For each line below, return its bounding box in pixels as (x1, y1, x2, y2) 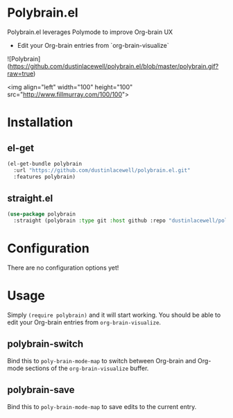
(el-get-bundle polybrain (7, 160, 82, 167)
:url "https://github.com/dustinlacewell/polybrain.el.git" (13, 166, 191, 174)
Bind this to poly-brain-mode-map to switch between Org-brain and (7, 356, 196, 365)
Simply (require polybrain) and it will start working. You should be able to (7, 311, 221, 319)
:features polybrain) (13, 173, 76, 180)
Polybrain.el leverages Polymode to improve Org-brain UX (7, 28, 173, 36)
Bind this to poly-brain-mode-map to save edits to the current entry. (7, 402, 197, 410)
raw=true (7, 69, 33, 78)
